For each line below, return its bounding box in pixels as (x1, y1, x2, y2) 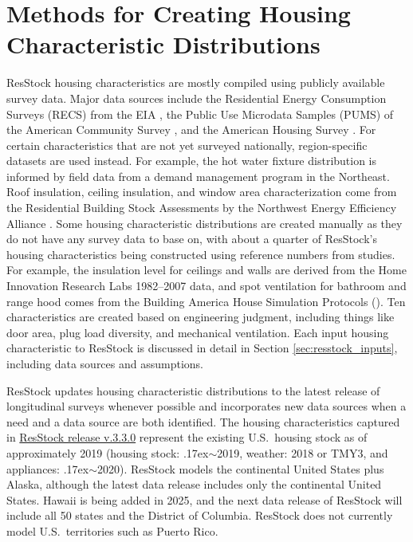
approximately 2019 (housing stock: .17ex (6, 444, 209, 461)
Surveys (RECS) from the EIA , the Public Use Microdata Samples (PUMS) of (6, 105, 394, 122)
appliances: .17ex (6, 460, 89, 477)
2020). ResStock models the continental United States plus (96, 460, 384, 477)
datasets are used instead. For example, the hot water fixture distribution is (6, 152, 377, 169)
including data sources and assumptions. (6, 355, 204, 371)
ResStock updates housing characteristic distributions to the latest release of (6, 382, 380, 399)
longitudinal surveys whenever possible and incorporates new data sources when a (6, 398, 407, 414)
